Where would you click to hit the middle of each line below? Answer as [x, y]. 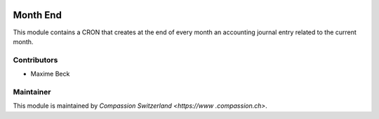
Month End [38, 15]
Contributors [35, 59]
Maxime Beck [50, 74]
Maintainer [32, 92]
